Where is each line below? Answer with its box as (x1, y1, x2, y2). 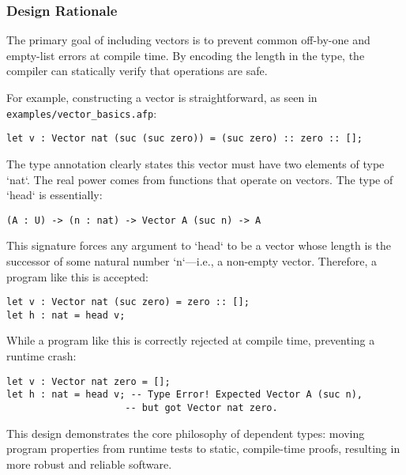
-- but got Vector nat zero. (125, 401, 278, 413)
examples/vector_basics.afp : (6, 104, 157, 121)
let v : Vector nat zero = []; (6, 375, 171, 387)
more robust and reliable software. (6, 455, 172, 472)
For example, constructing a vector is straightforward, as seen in (6, 89, 318, 105)
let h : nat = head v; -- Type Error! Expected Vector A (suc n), (6, 389, 363, 401)
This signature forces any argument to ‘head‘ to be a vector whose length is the (6, 237, 392, 254)
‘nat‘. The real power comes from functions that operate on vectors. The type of (6, 171, 393, 187)
